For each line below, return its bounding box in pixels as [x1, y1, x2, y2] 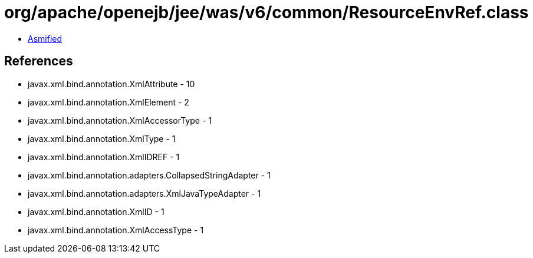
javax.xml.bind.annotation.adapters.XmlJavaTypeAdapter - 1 [28, 188, 261, 199]
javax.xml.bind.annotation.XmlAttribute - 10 [28, 78, 195, 89]
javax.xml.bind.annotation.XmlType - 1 [28, 133, 176, 144]
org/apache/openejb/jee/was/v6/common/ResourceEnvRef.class [4, 2, 529, 22]
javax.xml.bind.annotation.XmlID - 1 [28, 206, 164, 217]
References [4, 54, 73, 69]
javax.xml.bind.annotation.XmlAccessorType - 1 [28, 115, 212, 125]
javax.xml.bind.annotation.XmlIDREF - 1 [28, 151, 180, 162]
